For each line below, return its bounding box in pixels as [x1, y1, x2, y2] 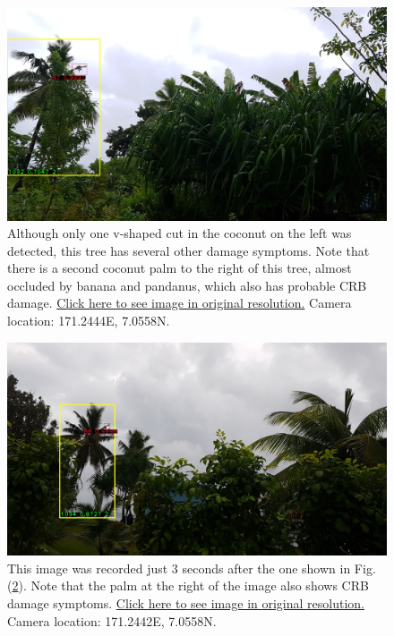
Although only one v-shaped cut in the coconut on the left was [7, 224, 352, 242]
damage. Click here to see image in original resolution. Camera [7, 293, 352, 312]
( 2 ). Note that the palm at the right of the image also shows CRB [7, 576, 369, 595]
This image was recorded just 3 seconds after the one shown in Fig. [7, 558, 376, 577]
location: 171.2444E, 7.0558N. [7, 311, 170, 330]
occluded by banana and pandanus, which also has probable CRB [7, 276, 367, 294]
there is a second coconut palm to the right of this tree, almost [7, 259, 352, 277]
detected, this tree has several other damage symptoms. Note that [7, 241, 370, 259]
